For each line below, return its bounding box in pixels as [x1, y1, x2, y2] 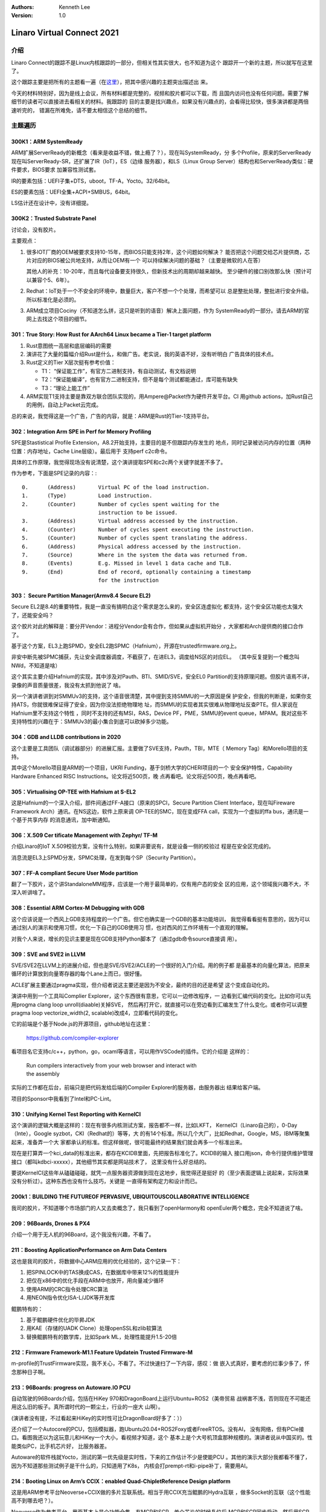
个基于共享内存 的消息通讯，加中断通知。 [11, 816, 113, 823]
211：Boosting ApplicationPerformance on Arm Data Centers [11, 1246, 167, 1254]
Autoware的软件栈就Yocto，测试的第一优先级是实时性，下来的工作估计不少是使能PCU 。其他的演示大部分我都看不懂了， [11, 1453, 311, 1461]
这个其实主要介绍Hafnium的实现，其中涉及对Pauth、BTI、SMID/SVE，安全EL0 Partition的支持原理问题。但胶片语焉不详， [11, 673, 313, 680]
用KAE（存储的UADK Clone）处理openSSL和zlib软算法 [26, 1325, 162, 1332]
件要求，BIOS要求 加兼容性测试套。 [11, 166, 100, 174]
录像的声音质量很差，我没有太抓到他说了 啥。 [11, 681, 124, 689]
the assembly [26, 1070, 60, 1077]
